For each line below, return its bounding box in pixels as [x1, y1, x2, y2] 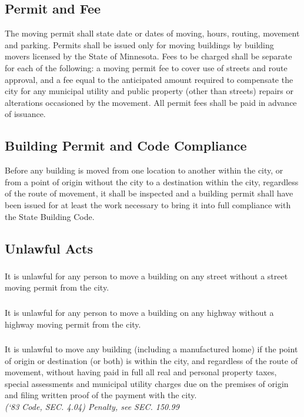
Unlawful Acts [5, 239, 93, 257]
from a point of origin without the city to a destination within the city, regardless [5, 175, 299, 188]
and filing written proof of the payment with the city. [5, 389, 197, 401]
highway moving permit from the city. [5, 318, 141, 330]
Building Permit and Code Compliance [5, 136, 247, 155]
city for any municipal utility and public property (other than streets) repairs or [5, 85, 293, 97]
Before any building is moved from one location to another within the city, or [5, 164, 283, 176]
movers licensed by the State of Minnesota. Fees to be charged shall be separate [5, 50, 292, 62]
